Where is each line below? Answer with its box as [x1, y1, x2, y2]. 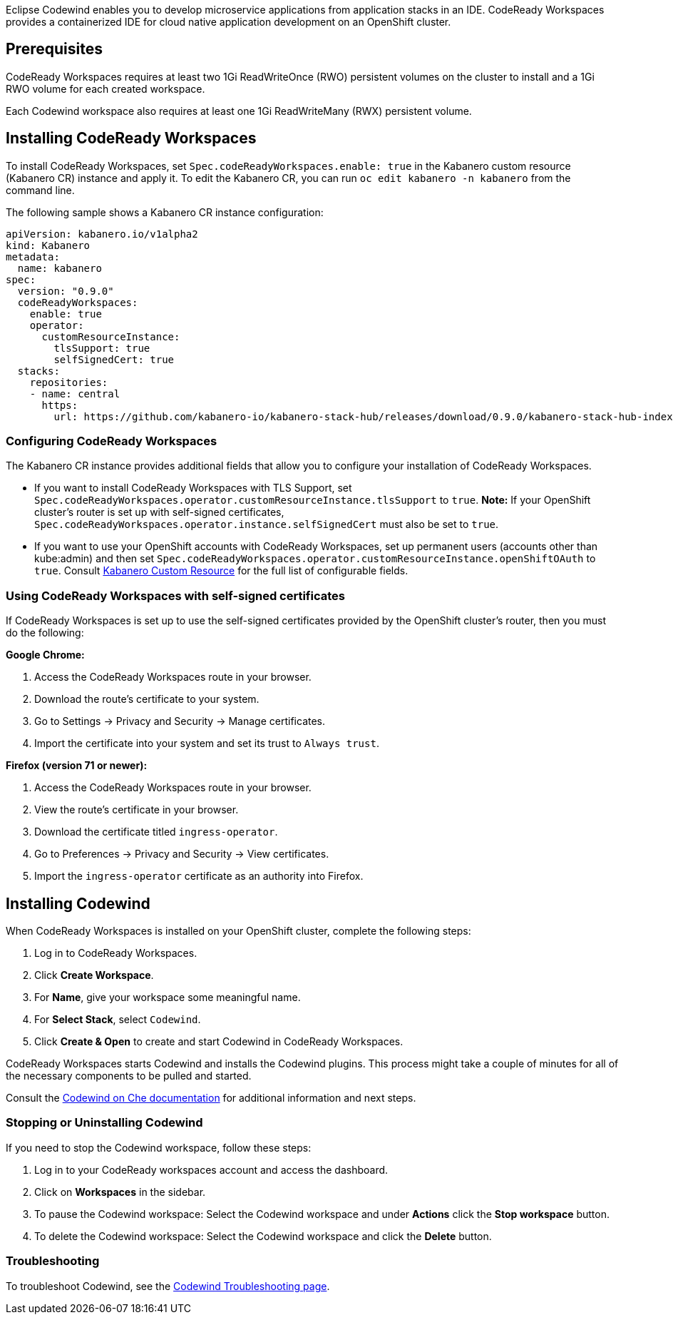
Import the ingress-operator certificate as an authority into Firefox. [34, 870, 364, 883]
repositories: [29, 376, 108, 388]
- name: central [29, 387, 120, 400]
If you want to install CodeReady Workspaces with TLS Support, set [34, 482, 352, 494]
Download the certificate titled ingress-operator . [34, 826, 278, 838]
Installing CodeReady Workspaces [6, 129, 257, 148]
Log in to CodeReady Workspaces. [34, 947, 197, 960]
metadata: [6, 250, 60, 263]
